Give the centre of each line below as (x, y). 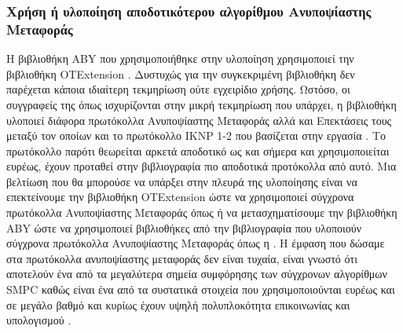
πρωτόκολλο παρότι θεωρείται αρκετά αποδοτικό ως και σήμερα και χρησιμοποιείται (198, 150)
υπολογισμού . (39, 320)
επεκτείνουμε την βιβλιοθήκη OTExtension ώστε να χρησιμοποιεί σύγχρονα (180, 197)
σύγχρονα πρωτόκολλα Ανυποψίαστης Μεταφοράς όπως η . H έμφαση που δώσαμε (196, 243)
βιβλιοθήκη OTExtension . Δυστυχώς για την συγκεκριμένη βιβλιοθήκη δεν (181, 73)
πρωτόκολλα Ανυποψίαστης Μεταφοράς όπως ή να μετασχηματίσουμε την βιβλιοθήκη (202, 212)
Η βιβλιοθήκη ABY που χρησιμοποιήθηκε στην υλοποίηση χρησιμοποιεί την (180, 59)
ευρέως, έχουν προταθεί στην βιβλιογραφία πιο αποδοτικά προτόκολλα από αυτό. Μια (201, 166)
